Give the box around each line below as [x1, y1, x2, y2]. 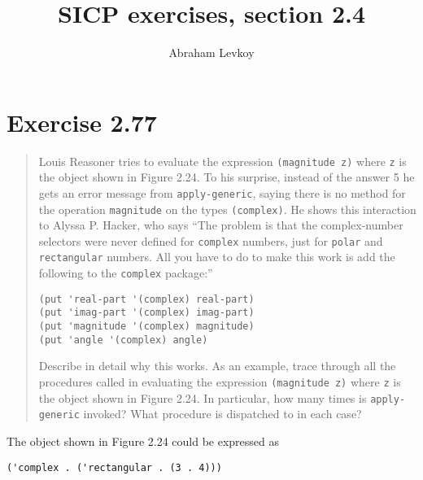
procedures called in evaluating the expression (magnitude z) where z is [38, 373, 401, 390]
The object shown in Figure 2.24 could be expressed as [7, 432, 280, 449]
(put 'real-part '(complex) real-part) [38, 293, 255, 305]
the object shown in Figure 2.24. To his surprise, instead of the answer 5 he [38, 168, 415, 185]
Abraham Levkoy [168, 44, 255, 61]
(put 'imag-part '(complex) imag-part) [38, 307, 255, 319]
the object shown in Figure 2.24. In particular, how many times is [38, 389, 367, 406]
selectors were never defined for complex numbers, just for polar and [38, 232, 383, 249]
